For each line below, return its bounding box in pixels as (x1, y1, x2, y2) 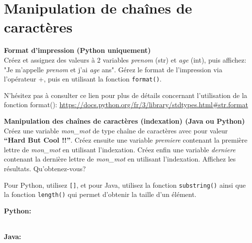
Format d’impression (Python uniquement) (4, 45, 151, 55)
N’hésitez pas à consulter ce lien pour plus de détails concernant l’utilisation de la (4, 90, 248, 100)
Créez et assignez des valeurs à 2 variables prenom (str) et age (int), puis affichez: (4, 54, 247, 65)
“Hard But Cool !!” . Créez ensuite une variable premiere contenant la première (4, 135, 248, 145)
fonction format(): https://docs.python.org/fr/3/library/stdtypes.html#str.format (4, 99, 248, 110)
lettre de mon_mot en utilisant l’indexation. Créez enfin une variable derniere (4, 144, 235, 154)
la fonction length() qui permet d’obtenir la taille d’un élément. (4, 189, 197, 199)
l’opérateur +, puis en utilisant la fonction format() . (4, 74, 162, 84)
